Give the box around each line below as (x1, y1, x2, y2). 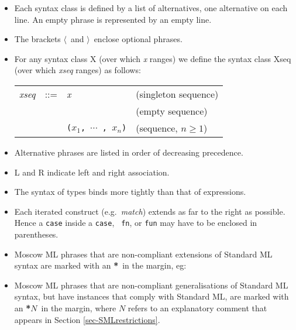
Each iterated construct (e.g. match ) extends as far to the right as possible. (14, 205, 285, 217)
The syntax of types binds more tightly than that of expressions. (14, 185, 246, 198)
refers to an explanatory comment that (128, 301, 267, 314)
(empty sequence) (136, 104, 208, 118)
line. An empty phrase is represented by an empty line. (14, 13, 212, 25)
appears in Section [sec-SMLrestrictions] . (14, 313, 160, 325)
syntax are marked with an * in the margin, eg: (14, 259, 187, 271)
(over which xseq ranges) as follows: (14, 64, 141, 76)
